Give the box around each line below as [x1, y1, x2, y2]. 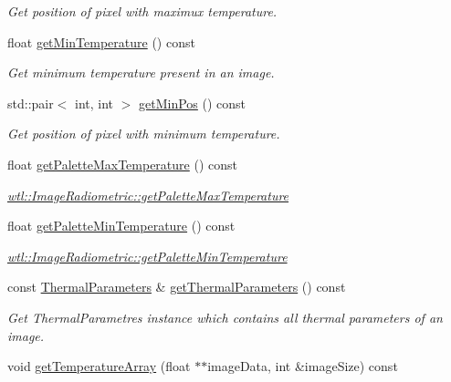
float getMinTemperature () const [7, 32, 195, 51]
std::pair [7, 93, 54, 112]
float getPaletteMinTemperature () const [7, 216, 236, 235]
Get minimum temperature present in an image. [7, 63, 275, 82]
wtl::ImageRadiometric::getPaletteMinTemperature [7, 246, 288, 265]
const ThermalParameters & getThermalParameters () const [7, 277, 346, 296]
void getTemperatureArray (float [7, 356, 191, 376]
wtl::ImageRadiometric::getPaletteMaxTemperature [7, 185, 289, 204]
